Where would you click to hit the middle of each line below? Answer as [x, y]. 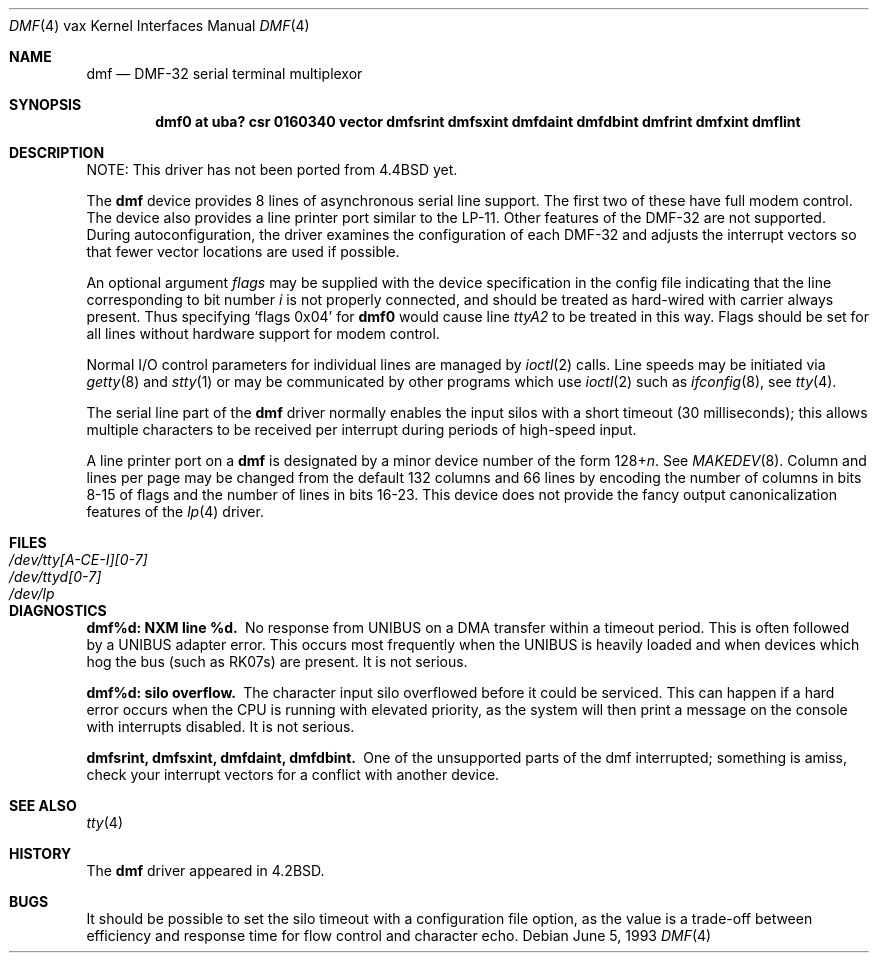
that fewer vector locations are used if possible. [243, 251]
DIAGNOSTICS [58, 610]
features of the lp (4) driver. [175, 511]
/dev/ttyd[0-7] [55, 576]
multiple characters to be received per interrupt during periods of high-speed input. [361, 429]
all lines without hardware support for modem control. [263, 333]
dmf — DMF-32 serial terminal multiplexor [224, 73]
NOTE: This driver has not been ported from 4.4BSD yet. [272, 169]
